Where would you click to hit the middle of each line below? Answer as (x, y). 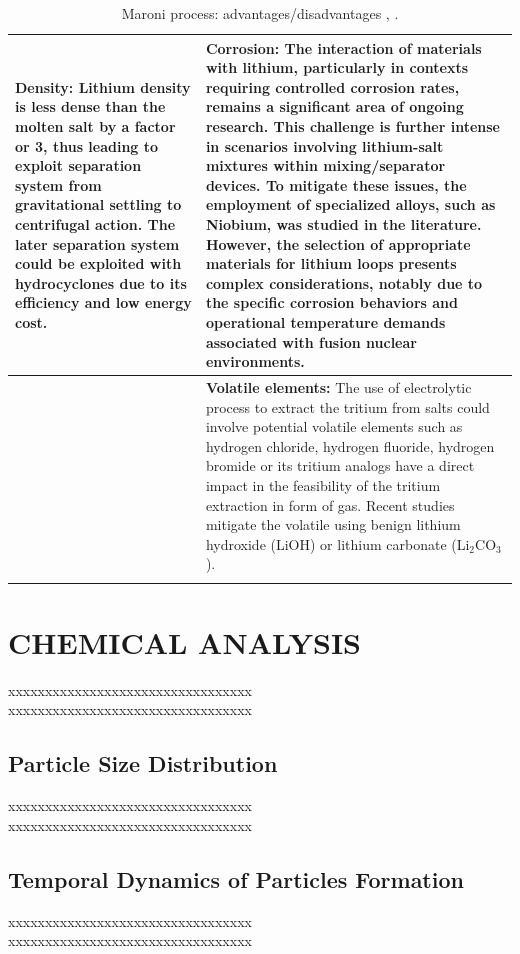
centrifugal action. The (95, 223)
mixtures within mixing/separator (325, 165)
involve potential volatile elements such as (334, 426)
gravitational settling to (98, 204)
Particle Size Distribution (143, 763)
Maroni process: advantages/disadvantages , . (260, 13)
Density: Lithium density (103, 86)
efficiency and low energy (103, 302)
